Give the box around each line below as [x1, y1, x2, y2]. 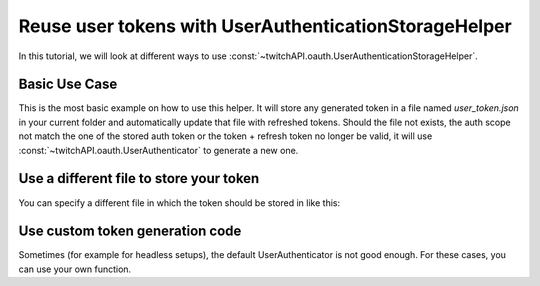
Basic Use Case [18, 76, 118, 93]
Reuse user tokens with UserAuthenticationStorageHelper [18, 15, 512, 37]
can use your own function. [18, 263, 132, 275]
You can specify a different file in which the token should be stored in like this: [18, 196, 340, 209]
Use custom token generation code [18, 223, 242, 240]
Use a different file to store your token [18, 170, 260, 187]
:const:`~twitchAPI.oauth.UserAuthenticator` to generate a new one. [18, 144, 299, 156]
